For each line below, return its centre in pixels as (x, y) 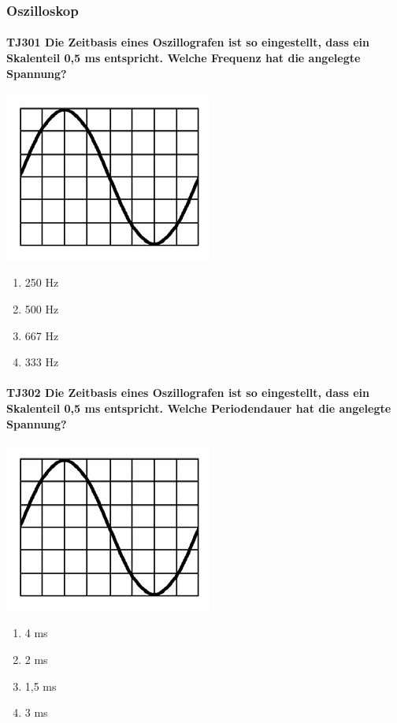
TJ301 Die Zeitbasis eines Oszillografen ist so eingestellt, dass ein (188, 42)
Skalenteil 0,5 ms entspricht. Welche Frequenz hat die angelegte (184, 58)
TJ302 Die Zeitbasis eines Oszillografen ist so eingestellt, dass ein (188, 393)
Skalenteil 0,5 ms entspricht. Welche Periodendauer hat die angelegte (199, 408)
